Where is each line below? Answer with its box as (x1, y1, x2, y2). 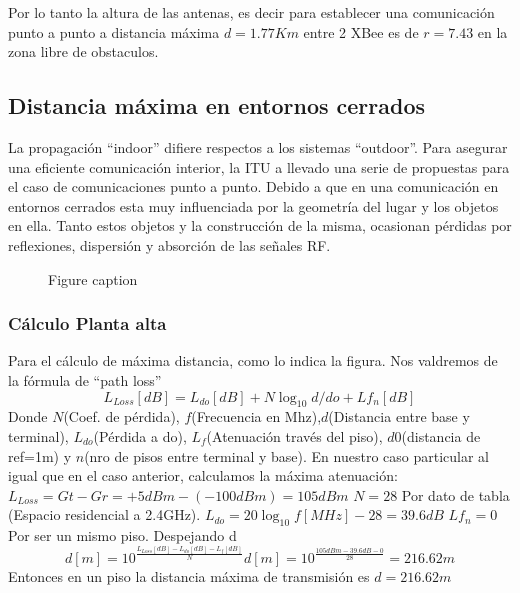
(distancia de (401, 425, 481, 446)
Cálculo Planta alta (8, 311, 167, 336)
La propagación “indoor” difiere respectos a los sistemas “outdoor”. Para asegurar (8, 136, 508, 157)
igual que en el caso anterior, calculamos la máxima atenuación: (8, 465, 398, 486)
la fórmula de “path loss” (8, 369, 162, 390)
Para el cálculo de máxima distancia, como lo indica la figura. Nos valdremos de (8, 350, 498, 371)
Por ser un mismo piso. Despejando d (8, 525, 237, 546)
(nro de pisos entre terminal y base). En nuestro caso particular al (84, 445, 489, 466)
